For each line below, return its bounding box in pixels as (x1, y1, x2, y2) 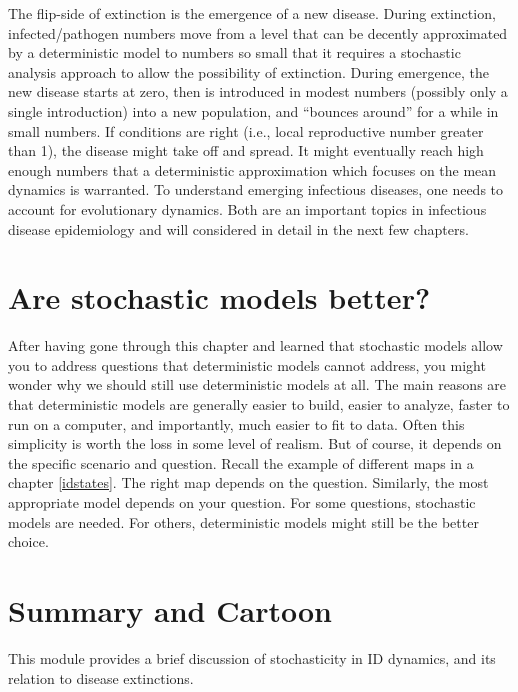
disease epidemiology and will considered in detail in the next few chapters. (8, 218, 469, 239)
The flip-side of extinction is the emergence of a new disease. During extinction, (8, 3, 496, 23)
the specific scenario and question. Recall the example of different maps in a (8, 452, 474, 473)
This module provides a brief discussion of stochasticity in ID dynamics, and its (8, 647, 496, 668)
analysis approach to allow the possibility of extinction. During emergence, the (8, 61, 489, 82)
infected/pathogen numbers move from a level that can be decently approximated (8, 22, 508, 43)
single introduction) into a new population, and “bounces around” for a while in (8, 100, 499, 121)
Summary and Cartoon (8, 589, 332, 630)
